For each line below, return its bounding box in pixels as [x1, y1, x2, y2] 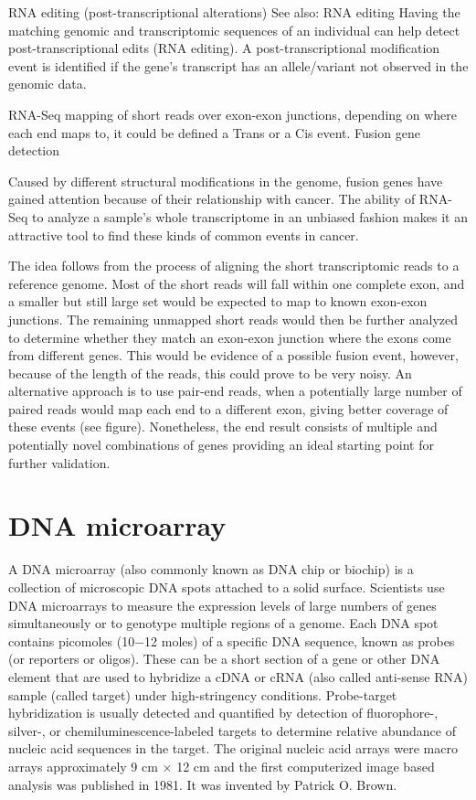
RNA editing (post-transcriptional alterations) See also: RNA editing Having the [8, 3, 460, 21]
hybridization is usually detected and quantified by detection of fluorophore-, [8, 703, 439, 722]
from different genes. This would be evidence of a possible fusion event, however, [8, 346, 459, 365]
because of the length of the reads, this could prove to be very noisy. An [8, 363, 412, 382]
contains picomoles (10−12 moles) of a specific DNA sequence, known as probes [8, 631, 455, 650]
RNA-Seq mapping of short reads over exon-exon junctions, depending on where [8, 104, 457, 123]
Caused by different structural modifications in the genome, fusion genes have [8, 171, 443, 190]
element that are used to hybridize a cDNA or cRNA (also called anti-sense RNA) [8, 667, 468, 686]
